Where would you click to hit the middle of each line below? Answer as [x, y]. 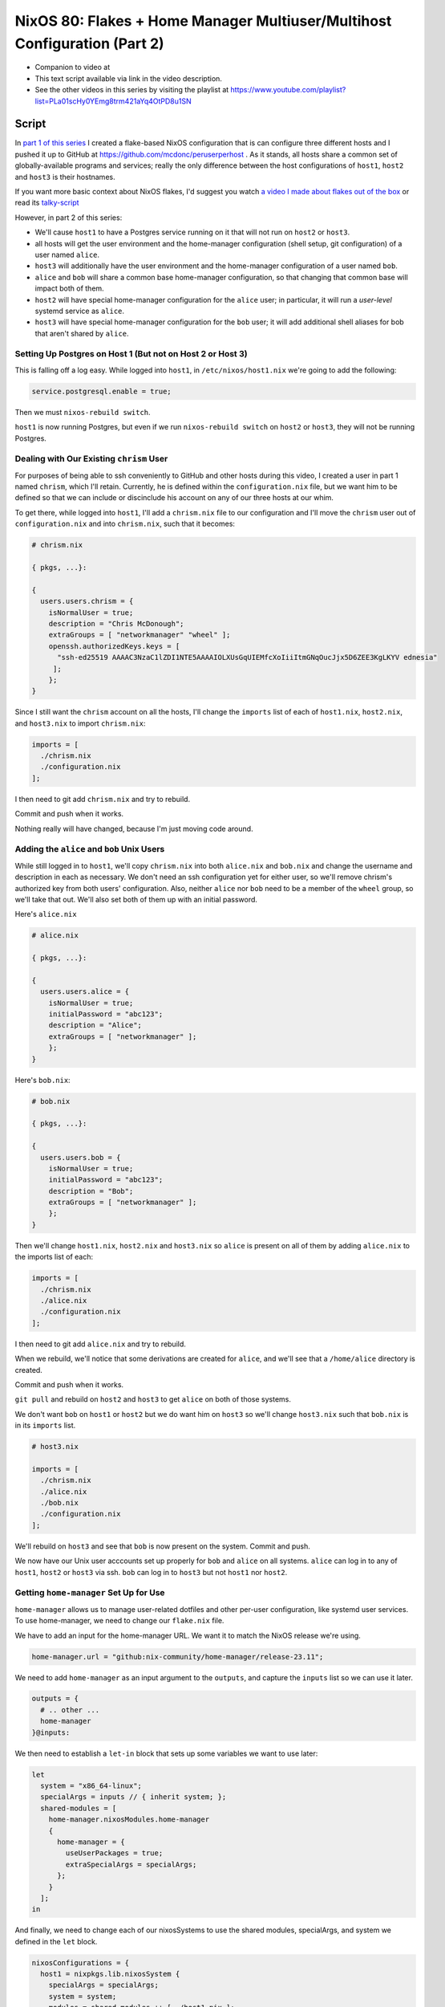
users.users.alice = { [85, 992]
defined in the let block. [56, 1941]
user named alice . [67, 254]
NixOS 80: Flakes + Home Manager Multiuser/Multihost [203, 21]
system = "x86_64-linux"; [91, 1786]
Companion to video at [73, 67]
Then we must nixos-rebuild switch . [83, 412]
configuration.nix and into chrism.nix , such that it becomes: [125, 524]
